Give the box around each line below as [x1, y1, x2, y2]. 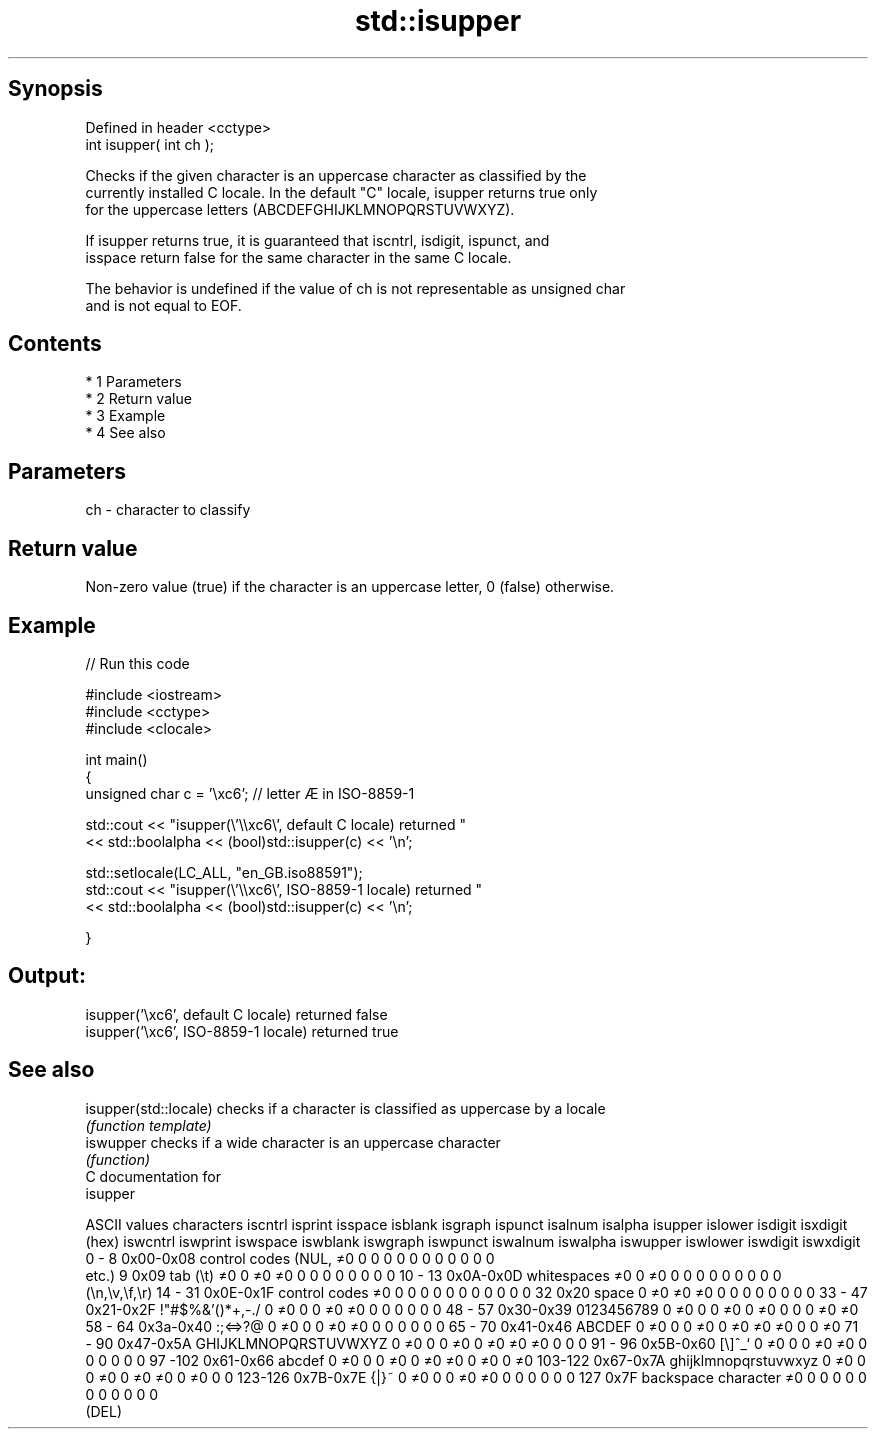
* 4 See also [85, 424, 166, 442]
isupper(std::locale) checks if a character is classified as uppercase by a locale [85, 1099, 606, 1117]
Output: [8, 963, 86, 989]
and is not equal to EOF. [85, 296, 242, 314]
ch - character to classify [85, 501, 251, 519]
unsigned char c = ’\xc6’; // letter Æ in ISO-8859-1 [85, 784, 415, 802]
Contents [8, 331, 102, 357]
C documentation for [85, 1167, 222, 1185]
